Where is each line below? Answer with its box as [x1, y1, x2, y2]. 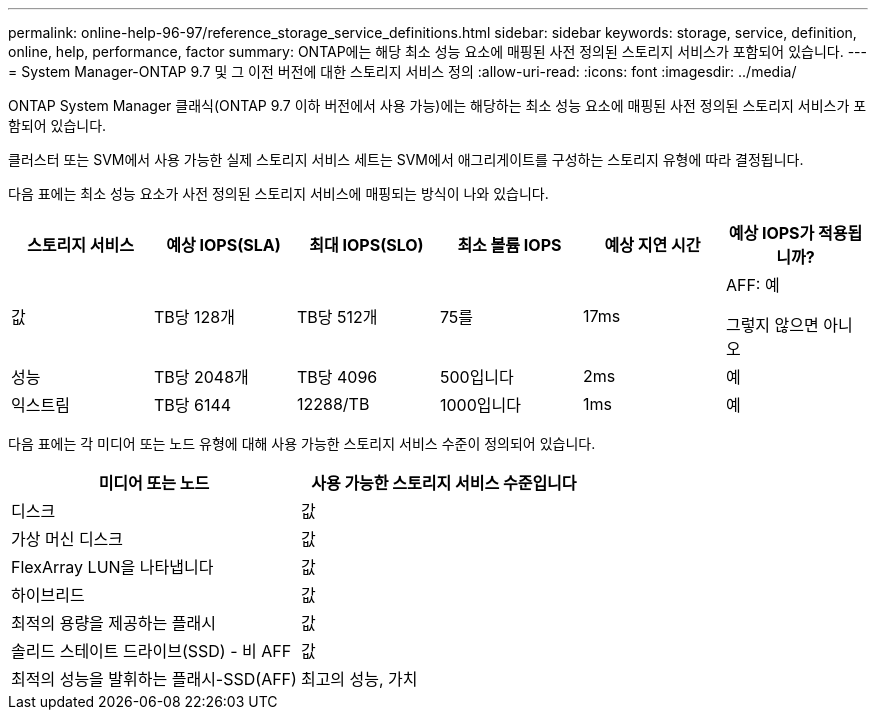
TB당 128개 [153, 307, 235, 327]
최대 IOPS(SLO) [309, 235, 424, 255]
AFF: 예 [725, 275, 780, 295]
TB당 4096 [296, 367, 378, 387]
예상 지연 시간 [604, 235, 701, 255]
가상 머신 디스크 [11, 529, 124, 549]
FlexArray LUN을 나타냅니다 [11, 557, 214, 577]
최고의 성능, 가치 [300, 669, 418, 689]
